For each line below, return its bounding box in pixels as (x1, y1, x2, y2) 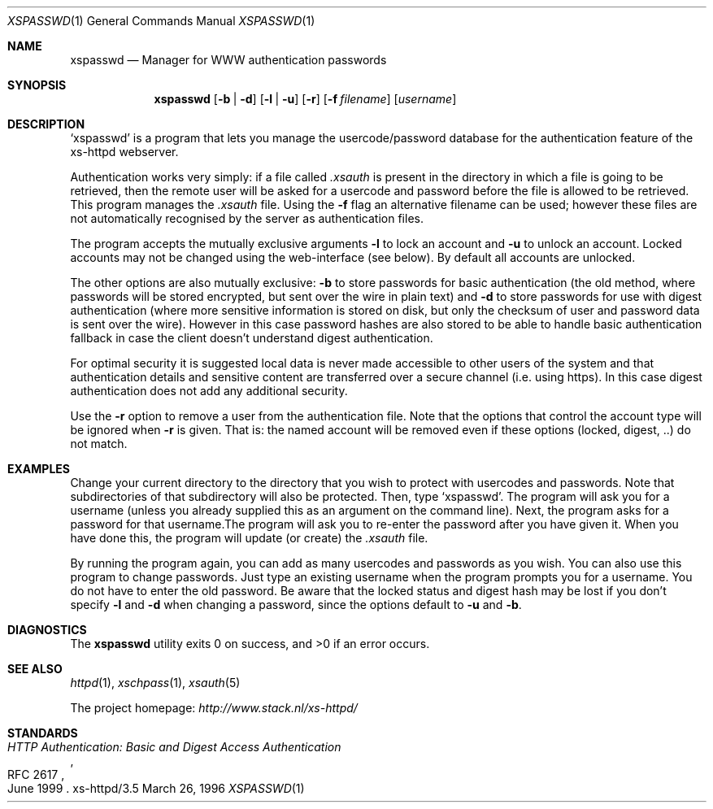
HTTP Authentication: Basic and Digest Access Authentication (7, 740, 341, 754)
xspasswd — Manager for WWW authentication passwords (70, 53, 387, 67)
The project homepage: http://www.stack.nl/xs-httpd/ (70, 701, 358, 715)
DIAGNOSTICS (7, 623, 87, 637)
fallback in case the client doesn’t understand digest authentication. (70, 331, 433, 345)
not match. (70, 437, 128, 450)
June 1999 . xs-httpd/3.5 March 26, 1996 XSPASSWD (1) (7, 781, 305, 795)
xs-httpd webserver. (70, 145, 179, 159)
